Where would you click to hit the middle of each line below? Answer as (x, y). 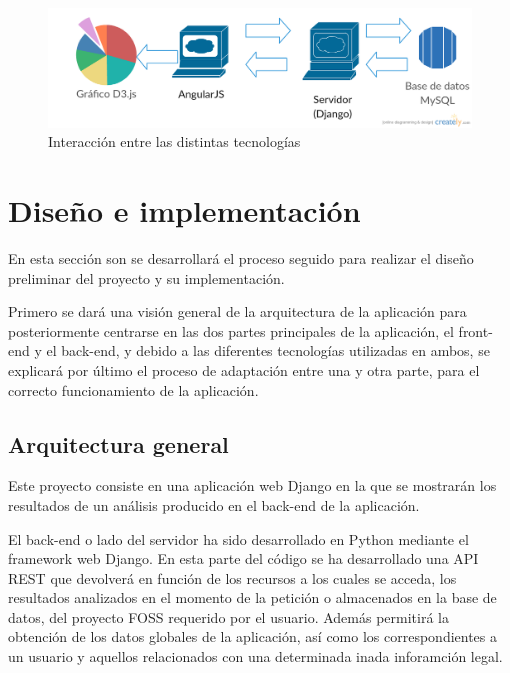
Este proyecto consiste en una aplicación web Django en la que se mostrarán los (252, 485)
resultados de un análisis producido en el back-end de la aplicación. (214, 504)
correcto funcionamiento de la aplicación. (133, 389)
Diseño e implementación (184, 210)
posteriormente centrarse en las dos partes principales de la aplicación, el (231, 330)
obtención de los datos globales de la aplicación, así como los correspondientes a (253, 636)
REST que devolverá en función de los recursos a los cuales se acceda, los (232, 577)
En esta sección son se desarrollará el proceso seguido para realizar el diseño (241, 257)
